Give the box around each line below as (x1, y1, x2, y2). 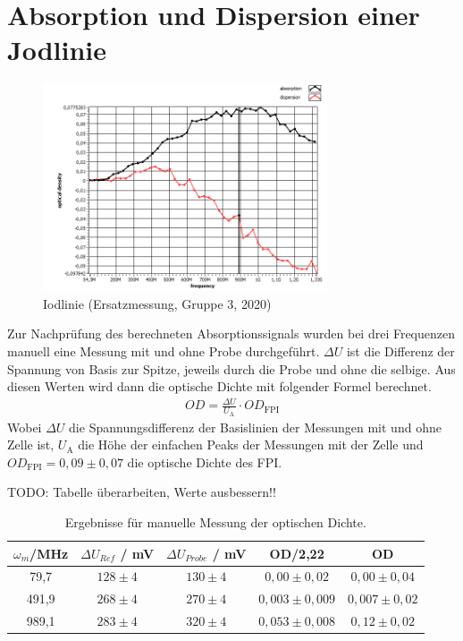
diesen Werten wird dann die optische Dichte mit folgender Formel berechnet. (7, 377, 432, 396)
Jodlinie (7, 31, 106, 68)
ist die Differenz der (346, 342, 455, 361)
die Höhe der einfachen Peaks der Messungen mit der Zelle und (78, 435, 424, 454)
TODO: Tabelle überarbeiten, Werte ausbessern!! (7, 483, 276, 501)
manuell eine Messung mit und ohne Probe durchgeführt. (7, 342, 320, 361)
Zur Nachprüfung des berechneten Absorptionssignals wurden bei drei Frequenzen (7, 324, 456, 343)
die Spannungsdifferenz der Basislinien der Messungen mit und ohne (69, 417, 442, 436)
